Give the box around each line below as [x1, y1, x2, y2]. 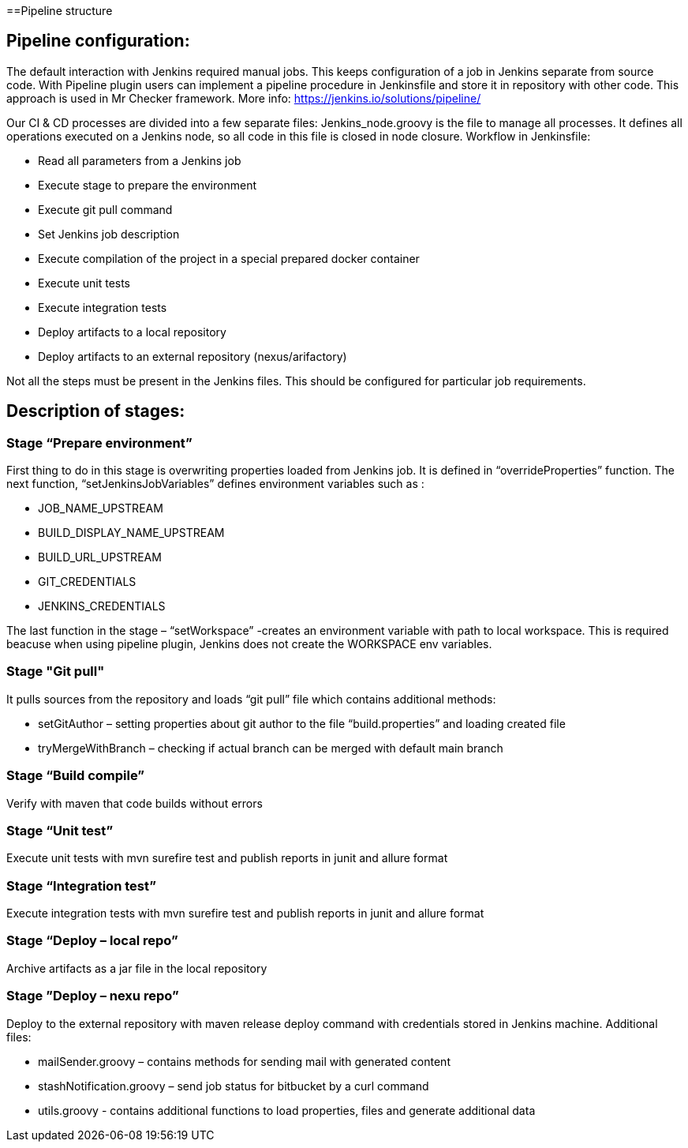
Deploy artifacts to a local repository [38, 325, 226, 339]
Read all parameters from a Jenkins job [38, 153, 241, 167]
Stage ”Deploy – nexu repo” [6, 988, 179, 1004]
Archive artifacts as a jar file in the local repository [6, 961, 267, 975]
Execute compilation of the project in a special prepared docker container [38, 251, 420, 265]
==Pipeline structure [6, 4, 113, 17]
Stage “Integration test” [6, 877, 156, 894]
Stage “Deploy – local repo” [6, 932, 178, 949]
